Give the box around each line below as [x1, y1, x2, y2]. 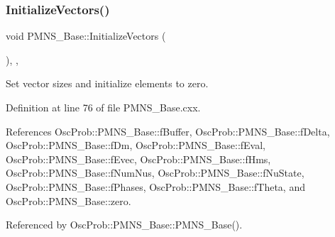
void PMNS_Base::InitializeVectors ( [6, 28, 166, 43]
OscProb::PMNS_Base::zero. [6, 193, 131, 208]
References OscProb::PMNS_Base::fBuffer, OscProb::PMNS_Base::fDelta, [6, 123, 330, 138]
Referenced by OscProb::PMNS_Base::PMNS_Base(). [6, 217, 243, 232]
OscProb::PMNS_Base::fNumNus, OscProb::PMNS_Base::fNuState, [6, 165, 304, 180]
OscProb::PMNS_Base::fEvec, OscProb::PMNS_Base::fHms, [6, 151, 271, 166]
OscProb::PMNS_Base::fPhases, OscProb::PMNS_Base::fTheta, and [6, 179, 305, 194]
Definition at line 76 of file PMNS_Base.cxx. [6, 100, 201, 114]
